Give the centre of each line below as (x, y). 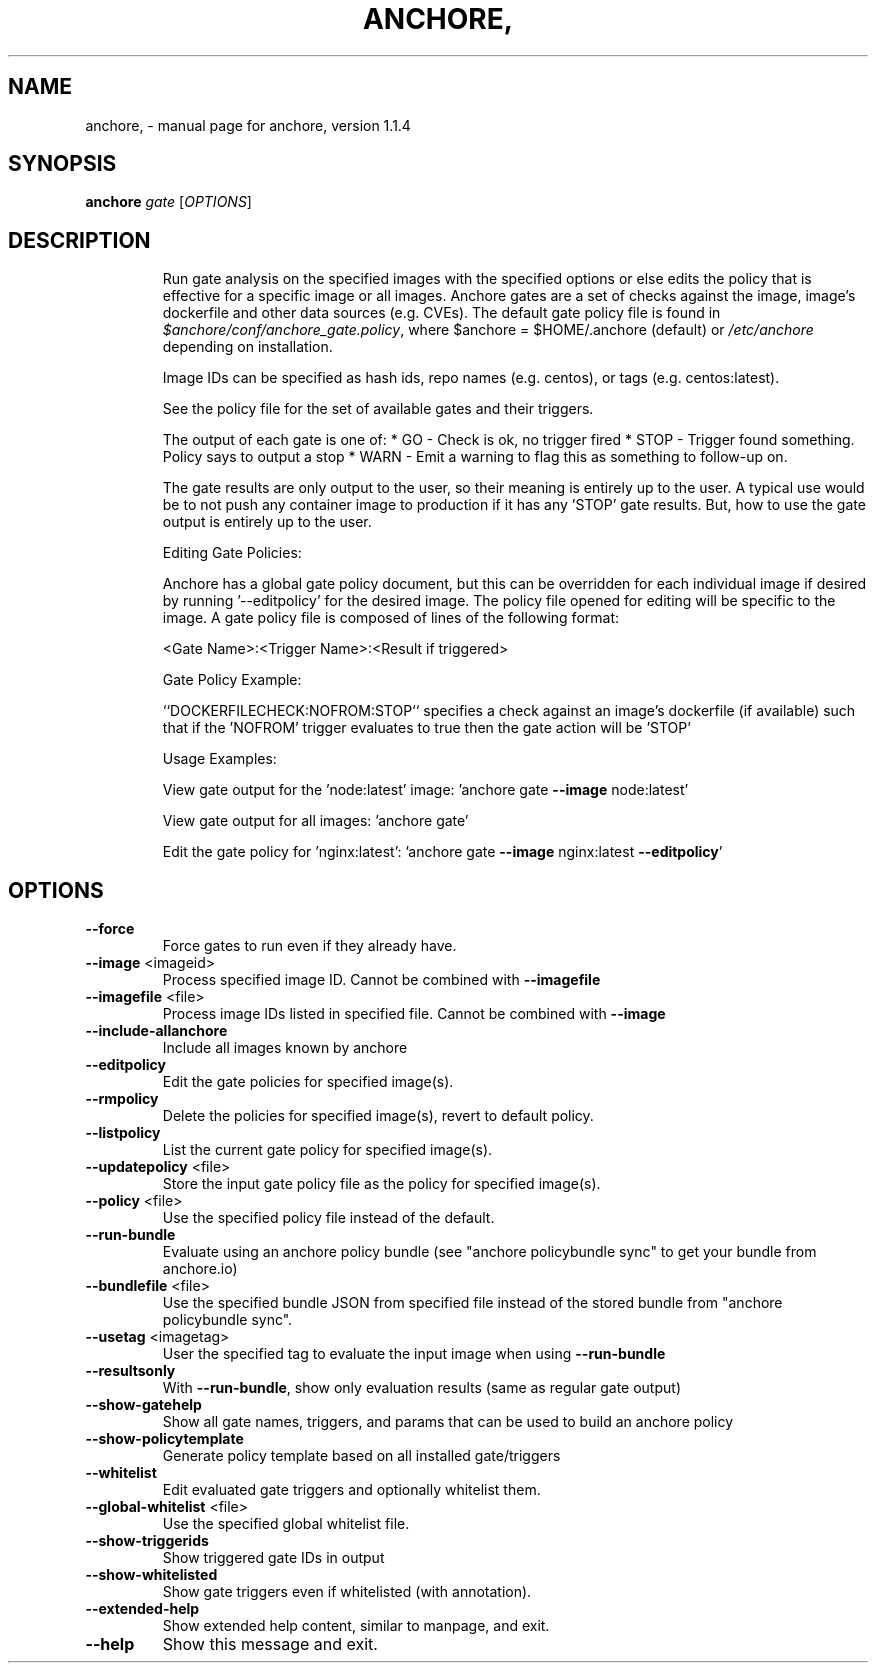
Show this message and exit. (270, 1644)
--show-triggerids (147, 1541)
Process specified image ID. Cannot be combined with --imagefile (381, 980)
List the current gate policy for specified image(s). (327, 1150)
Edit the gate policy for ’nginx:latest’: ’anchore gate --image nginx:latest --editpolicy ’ (442, 852)
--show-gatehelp (143, 1405)
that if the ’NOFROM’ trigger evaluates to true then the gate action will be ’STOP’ (426, 728)
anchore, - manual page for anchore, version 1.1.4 (248, 125)
